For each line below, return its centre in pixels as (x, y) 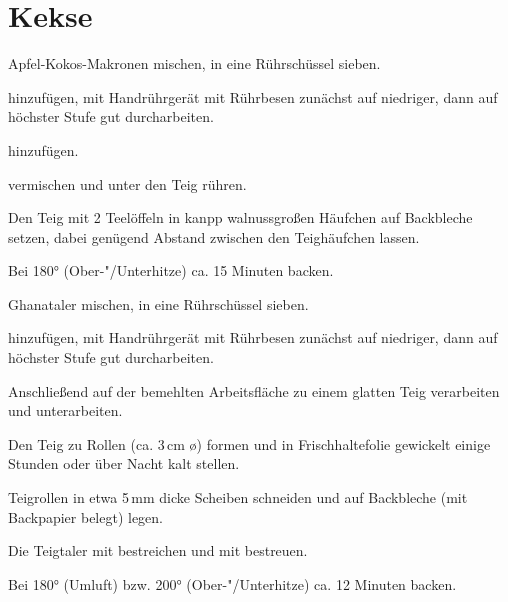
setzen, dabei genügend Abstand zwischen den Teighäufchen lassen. (214, 236)
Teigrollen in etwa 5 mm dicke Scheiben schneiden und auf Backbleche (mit (238, 497)
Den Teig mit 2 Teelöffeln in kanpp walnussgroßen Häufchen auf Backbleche (240, 217)
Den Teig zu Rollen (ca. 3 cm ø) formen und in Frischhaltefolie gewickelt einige (249, 443)
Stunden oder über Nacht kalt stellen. (124, 463)
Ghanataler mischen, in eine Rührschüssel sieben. (158, 303)
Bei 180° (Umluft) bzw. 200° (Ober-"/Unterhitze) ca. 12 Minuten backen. (232, 583)
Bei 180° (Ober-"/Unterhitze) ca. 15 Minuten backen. (171, 270)
